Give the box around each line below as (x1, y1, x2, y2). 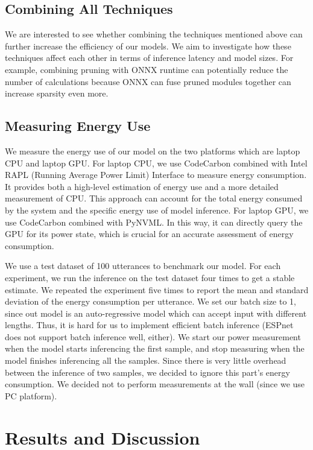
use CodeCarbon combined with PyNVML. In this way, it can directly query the (5, 215, 303, 228)
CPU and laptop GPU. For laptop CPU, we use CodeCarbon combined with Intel (5, 156, 308, 169)
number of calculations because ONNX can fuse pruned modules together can (5, 75, 291, 87)
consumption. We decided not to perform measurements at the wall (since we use (5, 378, 305, 390)
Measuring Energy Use (5, 116, 151, 135)
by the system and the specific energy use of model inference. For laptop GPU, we (5, 203, 309, 216)
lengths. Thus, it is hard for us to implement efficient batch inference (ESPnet (5, 318, 294, 331)
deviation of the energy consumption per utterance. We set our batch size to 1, (5, 295, 296, 308)
